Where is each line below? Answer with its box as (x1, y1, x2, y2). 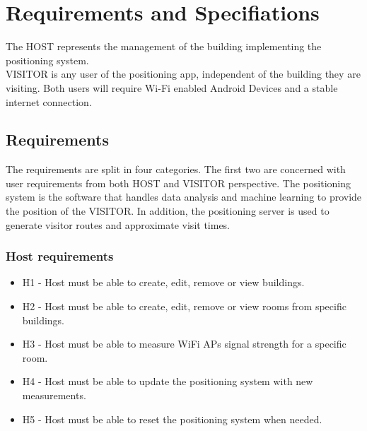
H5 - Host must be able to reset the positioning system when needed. (22, 411, 322, 426)
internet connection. (6, 94, 92, 109)
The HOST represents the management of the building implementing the (6, 39, 322, 54)
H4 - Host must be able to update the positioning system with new (22, 374, 313, 389)
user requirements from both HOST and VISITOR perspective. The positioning (6, 175, 351, 190)
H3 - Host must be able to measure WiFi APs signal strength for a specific (22, 336, 346, 351)
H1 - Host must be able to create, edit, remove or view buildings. (22, 275, 305, 290)
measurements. (22, 388, 86, 403)
